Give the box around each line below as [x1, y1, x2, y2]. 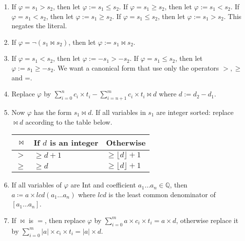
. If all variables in [91, 107, 146, 117]
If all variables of [11, 180, 62, 190]
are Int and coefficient [71, 180, 136, 190]
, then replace [44, 215, 85, 225]
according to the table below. [25, 116, 113, 127]
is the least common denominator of [108, 189, 216, 199]
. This [224, 11, 242, 21]
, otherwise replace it [176, 215, 239, 225]
